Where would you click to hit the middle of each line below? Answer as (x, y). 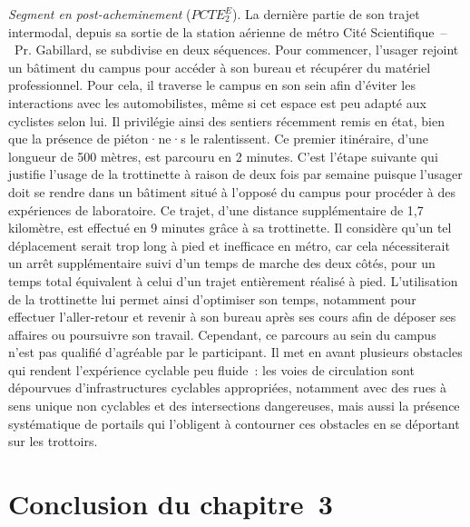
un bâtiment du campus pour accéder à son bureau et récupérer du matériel (220, 67)
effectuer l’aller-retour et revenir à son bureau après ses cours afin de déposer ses (232, 317)
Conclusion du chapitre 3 (171, 504)
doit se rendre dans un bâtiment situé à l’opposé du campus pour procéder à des (232, 191)
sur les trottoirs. (53, 441)
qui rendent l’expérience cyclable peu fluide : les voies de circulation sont (211, 369)
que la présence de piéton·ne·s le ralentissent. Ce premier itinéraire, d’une (218, 139)
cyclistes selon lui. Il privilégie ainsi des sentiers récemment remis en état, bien (226, 120)
